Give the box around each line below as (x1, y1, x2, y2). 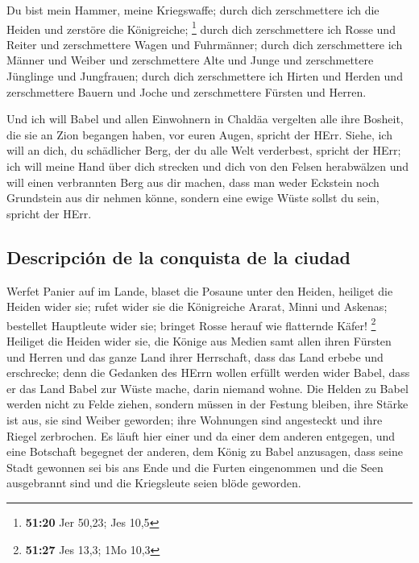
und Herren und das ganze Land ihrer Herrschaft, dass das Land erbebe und (6, 348, 384, 365)
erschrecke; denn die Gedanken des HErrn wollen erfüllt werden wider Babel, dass (6, 364, 410, 381)
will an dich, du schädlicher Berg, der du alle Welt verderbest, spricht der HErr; (6, 142, 401, 159)
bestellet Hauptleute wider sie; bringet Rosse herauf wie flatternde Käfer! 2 (6, 314, 376, 333)
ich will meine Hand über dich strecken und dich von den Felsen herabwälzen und (6, 158, 409, 174)
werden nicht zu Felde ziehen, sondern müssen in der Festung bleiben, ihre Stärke (6, 395, 409, 412)
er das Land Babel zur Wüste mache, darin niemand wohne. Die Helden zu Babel (6, 379, 409, 396)
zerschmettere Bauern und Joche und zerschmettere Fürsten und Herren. (6, 83, 367, 100)
